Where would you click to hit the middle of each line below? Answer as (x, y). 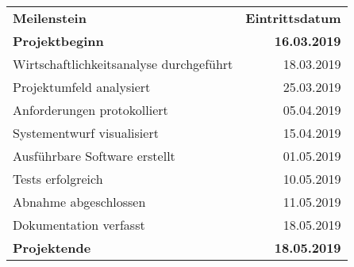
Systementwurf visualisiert (86, 133)
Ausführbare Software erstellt (94, 156)
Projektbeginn (58, 41)
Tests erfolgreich (58, 179)
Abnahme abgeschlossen (79, 202)
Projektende (52, 248)
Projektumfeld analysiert (82, 87)
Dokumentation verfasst (79, 225)
